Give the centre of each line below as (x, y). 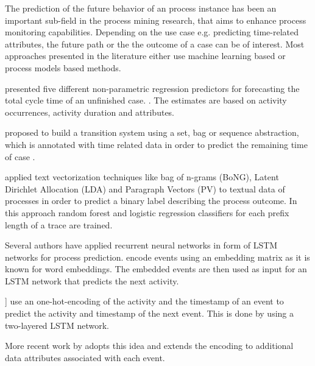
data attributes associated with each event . (85, 357)
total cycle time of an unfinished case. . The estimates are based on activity (146, 100)
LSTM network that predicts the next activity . (92, 280)
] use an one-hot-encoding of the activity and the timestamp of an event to (144, 301)
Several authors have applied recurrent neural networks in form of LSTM (141, 245)
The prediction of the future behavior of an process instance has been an (141, 8)
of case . (20, 156)
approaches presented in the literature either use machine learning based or (145, 56)
